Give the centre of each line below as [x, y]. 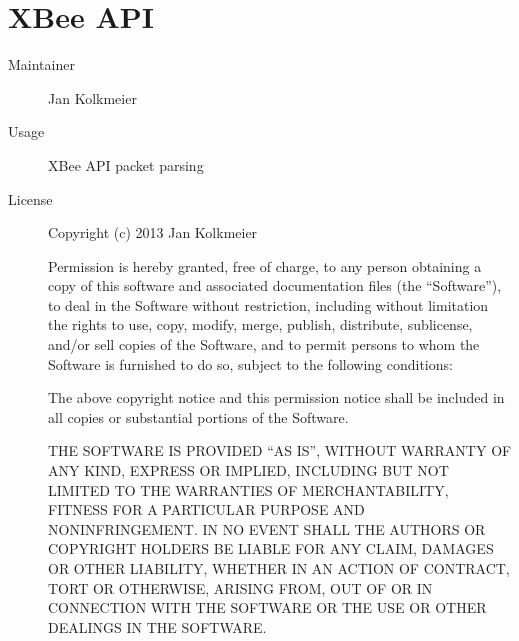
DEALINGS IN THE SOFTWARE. [157, 626]
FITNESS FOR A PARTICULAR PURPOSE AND [206, 509]
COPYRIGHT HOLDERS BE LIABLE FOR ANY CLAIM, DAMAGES [271, 548]
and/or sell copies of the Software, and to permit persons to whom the [264, 344]
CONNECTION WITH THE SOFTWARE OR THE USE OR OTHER [267, 607]
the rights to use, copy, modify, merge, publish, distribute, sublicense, [260, 324]
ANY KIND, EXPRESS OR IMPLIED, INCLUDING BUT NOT [248, 470]
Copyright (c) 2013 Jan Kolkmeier [153, 232]
